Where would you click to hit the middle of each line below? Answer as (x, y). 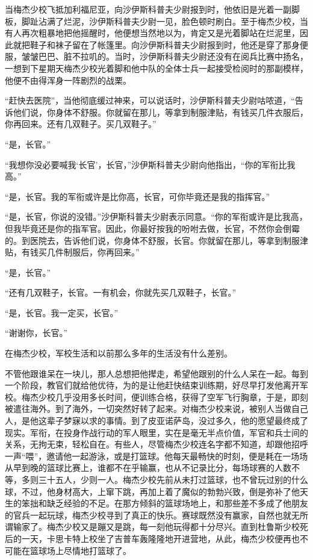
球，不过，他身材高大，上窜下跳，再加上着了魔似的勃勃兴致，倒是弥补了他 (152, 491)
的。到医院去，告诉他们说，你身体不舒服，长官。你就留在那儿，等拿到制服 (152, 240)
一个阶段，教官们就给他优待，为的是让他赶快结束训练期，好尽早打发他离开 (152, 385)
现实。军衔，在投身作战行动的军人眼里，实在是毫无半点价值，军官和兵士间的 (156, 432)
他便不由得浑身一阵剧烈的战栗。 (68, 80)
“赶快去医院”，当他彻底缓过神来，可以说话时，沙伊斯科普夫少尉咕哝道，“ (150, 100)
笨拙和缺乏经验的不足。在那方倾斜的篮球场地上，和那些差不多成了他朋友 (165, 503)
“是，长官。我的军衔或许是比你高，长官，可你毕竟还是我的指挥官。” (138, 196)
